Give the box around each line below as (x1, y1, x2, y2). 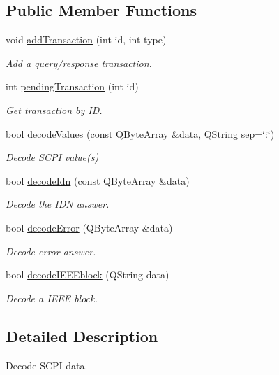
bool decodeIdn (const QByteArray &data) (6, 173, 190, 187)
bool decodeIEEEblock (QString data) (6, 267, 169, 282)
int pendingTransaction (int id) (6, 79, 139, 94)
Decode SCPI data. (6, 358, 88, 372)
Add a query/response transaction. (6, 55, 152, 70)
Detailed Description (6, 325, 158, 346)
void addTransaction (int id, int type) (6, 32, 167, 47)
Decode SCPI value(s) (6, 150, 99, 164)
